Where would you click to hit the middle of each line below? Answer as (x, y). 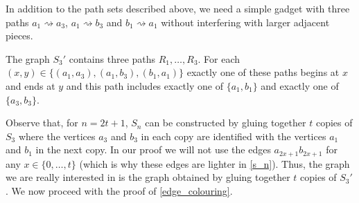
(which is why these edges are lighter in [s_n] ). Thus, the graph (214, 163)
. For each (219, 58)
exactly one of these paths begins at (263, 72)
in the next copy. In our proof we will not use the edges (153, 149)
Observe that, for (42, 123)
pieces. (19, 36)
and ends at (30, 85)
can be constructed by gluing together (226, 123)
